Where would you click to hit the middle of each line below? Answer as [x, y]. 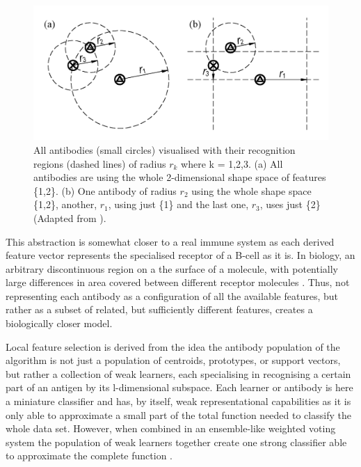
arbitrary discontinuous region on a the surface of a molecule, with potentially [172, 268]
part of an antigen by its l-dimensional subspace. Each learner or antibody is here [179, 387]
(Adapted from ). [70, 217]
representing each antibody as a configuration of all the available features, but [172, 295]
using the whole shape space [251, 190]
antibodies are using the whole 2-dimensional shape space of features [180, 177]
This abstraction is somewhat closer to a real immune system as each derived [170, 241]
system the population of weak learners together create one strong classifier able [176, 442]
